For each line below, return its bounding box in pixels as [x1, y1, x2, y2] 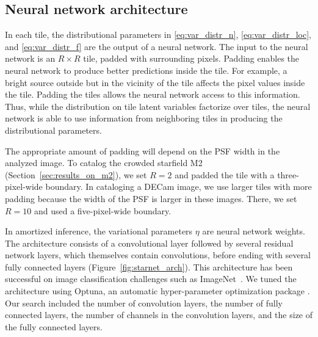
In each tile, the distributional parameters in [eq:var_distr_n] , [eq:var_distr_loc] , [5, 28, 311, 41]
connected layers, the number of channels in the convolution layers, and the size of [5, 308, 313, 321]
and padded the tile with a [175, 168, 275, 181]
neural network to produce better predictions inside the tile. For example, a [5, 63, 287, 76]
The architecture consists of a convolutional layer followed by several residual [5, 236, 294, 249]
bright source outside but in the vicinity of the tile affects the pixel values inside [5, 76, 305, 89]
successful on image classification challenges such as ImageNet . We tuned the [5, 272, 297, 285]
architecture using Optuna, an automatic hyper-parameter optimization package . [5, 284, 310, 297]
